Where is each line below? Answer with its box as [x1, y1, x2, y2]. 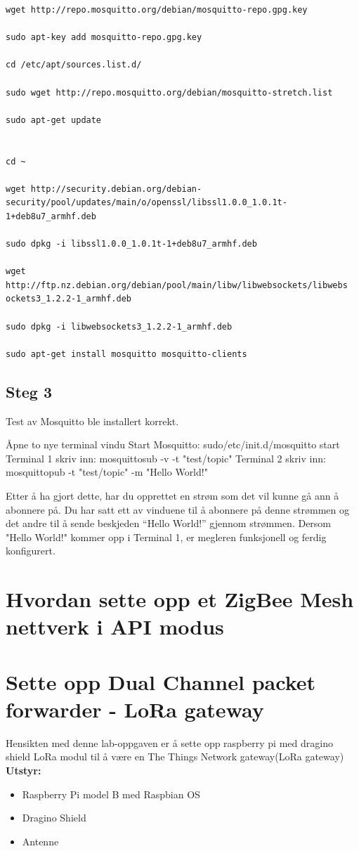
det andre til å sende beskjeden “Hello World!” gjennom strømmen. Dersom [6, 516, 332, 531]
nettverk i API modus [6, 612, 224, 641]
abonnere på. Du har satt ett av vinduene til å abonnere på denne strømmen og [6, 502, 349, 517]
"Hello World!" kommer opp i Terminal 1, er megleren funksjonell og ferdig [6, 529, 327, 544]
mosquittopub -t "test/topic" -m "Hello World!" [6, 465, 208, 479]
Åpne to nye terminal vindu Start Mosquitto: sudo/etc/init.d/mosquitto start [6, 437, 340, 452]
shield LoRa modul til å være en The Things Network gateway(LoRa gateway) [6, 749, 344, 764]
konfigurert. [6, 543, 56, 558]
